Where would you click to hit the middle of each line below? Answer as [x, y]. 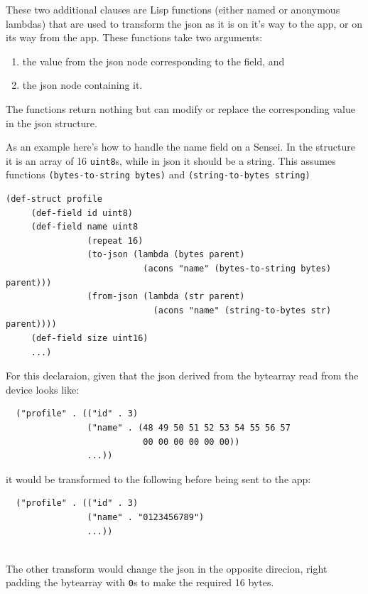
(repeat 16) [115, 241]
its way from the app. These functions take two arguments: [134, 37]
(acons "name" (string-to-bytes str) [242, 310]
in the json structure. [52, 123]
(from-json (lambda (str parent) [166, 297]
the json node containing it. [82, 85]
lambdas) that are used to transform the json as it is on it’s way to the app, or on [184, 23]
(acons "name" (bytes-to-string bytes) [237, 269]
